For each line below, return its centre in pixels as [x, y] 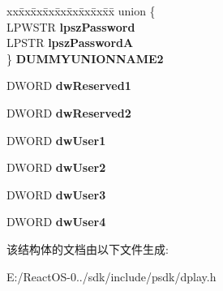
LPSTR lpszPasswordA [70, 43]
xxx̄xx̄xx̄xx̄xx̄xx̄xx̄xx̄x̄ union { [81, 11]
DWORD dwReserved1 [69, 86]
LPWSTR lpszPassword [71, 26]
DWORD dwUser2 [56, 167]
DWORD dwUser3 [56, 194]
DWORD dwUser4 [56, 222]
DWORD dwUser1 [56, 140]
